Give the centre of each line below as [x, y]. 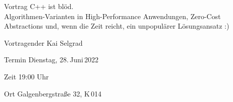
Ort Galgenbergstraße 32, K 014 [53, 93]
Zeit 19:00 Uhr [27, 76]
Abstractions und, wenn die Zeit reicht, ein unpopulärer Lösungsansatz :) [117, 26]
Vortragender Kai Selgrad [43, 42]
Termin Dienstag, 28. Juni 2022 [51, 60]
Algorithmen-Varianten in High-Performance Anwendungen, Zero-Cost [112, 16]
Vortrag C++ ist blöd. [39, 6]
